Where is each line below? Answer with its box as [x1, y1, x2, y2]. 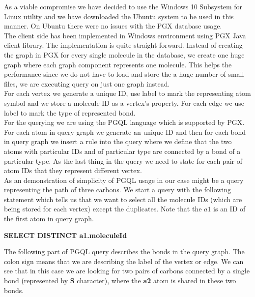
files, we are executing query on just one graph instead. [4, 78, 170, 89]
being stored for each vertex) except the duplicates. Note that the [4, 204, 202, 214]
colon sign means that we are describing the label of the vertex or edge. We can [4, 256, 244, 266]
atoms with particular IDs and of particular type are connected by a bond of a [4, 146, 241, 156]
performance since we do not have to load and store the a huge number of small [4, 69, 244, 79]
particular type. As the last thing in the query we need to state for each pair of [4, 155, 242, 166]
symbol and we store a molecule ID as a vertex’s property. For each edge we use [4, 97, 244, 108]
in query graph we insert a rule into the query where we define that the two [4, 136, 232, 147]
